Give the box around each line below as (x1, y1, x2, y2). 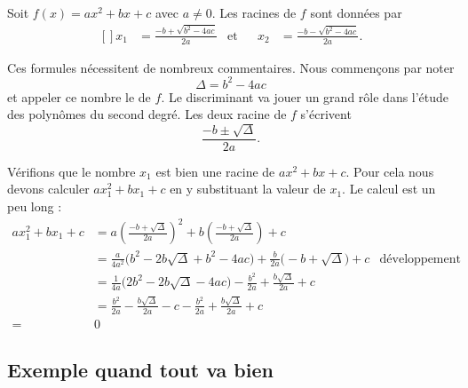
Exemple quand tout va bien (7, 356, 274, 384)
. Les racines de (211, 4, 297, 21)
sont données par (310, 4, 402, 21)
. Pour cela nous (345, 162, 434, 180)
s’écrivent (300, 105, 352, 123)
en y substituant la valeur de (170, 179, 326, 198)
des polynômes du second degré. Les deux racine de (7, 105, 287, 123)
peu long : (7, 196, 62, 215)
